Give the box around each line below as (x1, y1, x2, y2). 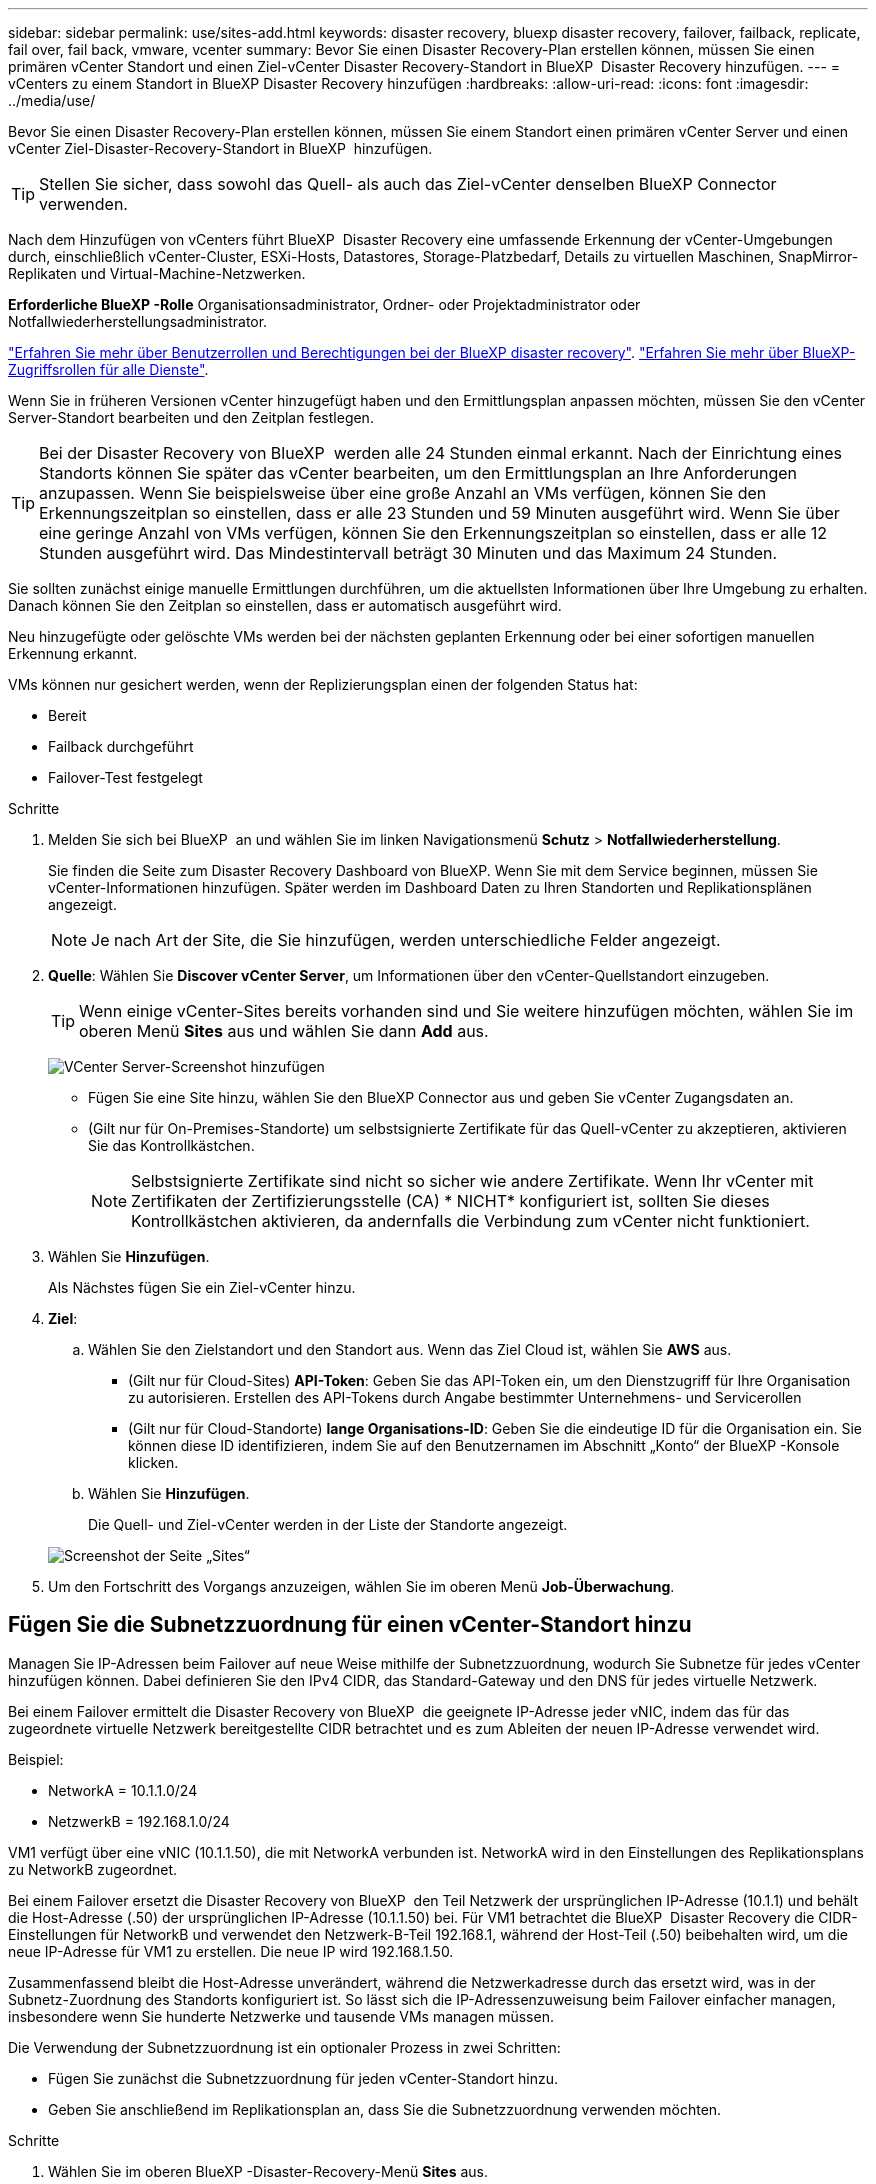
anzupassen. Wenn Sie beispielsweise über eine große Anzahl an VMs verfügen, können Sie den (39, 483, 767, 503)
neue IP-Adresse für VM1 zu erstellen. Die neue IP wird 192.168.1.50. (8, 1942, 454, 1960)
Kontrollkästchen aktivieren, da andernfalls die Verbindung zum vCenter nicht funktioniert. (131, 1211, 810, 1231)
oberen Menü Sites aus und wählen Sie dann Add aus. (79, 1021, 489, 1041)
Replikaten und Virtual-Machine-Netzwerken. (8, 265, 306, 282)
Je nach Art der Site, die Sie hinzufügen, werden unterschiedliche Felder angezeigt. (91, 930, 721, 950)
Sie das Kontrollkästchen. (88, 1137, 255, 1154)
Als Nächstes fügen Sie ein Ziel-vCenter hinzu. (48, 1279, 356, 1296)
